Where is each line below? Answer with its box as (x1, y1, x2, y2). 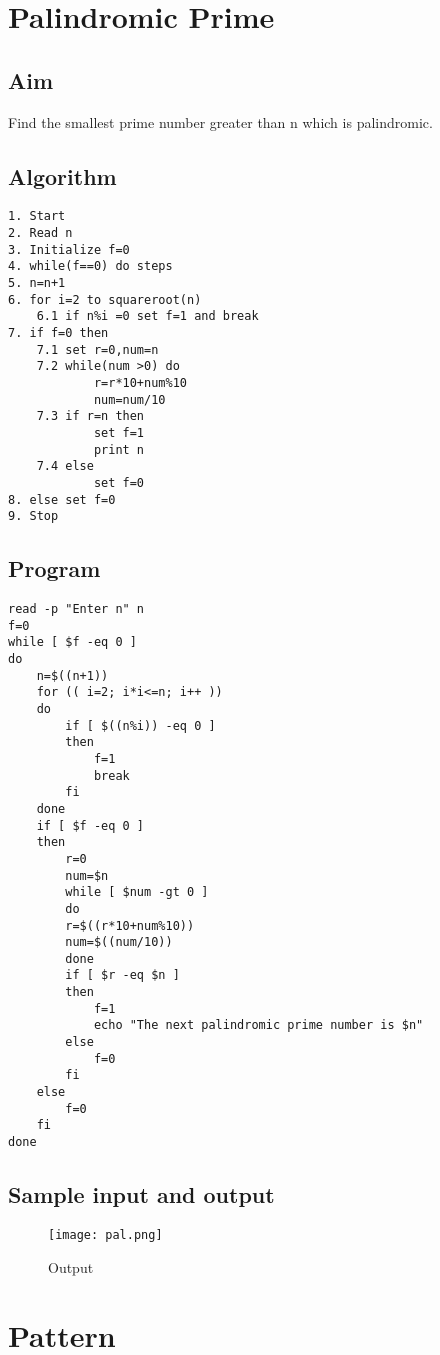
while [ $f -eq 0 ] (8, 635, 137, 650)
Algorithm (8, 160, 117, 191)
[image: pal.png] (48, 1227, 163, 1242)
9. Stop (8, 509, 59, 524)
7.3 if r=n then (36, 409, 145, 424)
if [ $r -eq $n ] (65, 968, 180, 983)
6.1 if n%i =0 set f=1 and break (36, 309, 259, 324)
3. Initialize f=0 (8, 242, 130, 257)
